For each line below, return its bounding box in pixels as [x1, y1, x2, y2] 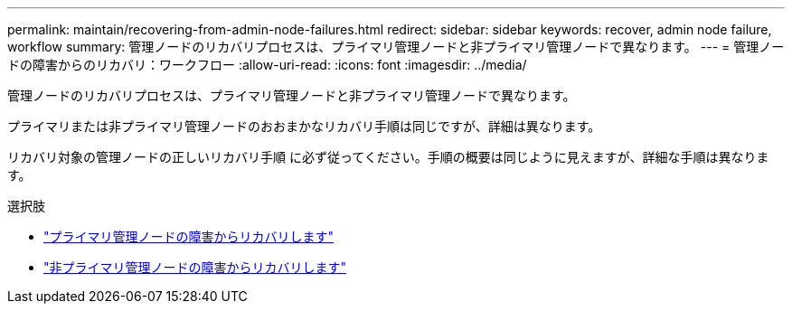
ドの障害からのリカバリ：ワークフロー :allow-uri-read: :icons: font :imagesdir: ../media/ [7, 57, 527, 72]
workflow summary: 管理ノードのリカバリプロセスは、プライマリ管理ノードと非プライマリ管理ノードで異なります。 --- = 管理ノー [7, 39, 785, 54]
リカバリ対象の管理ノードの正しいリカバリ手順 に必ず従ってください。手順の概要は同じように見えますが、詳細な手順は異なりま [7, 149, 769, 165]
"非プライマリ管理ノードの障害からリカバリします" [43, 259, 347, 275]
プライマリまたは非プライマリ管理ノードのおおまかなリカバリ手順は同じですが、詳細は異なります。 [7, 118, 601, 134]
